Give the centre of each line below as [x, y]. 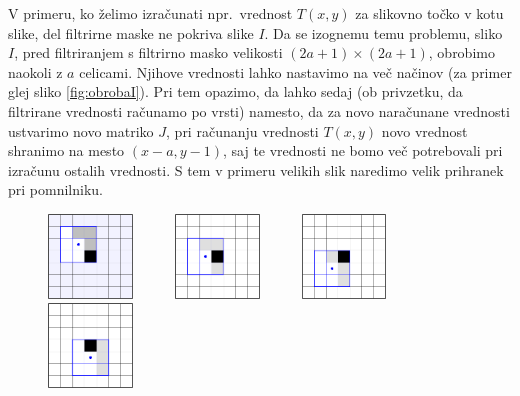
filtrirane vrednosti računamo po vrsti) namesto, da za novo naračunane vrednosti [259, 110]
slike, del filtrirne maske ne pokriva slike [131, 32]
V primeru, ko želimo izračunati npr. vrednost [150, 13]
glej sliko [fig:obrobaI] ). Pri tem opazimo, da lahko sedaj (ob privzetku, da [235, 91]
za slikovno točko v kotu [429, 13]
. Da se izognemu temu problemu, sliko [383, 32]
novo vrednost [424, 130]
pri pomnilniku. [55, 189]
